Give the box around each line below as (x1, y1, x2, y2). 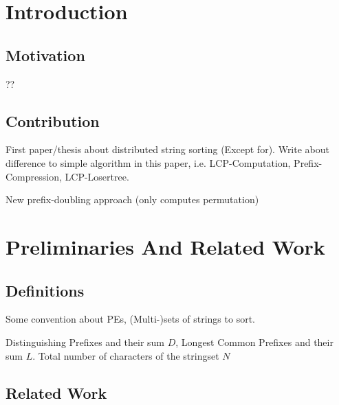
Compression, (6, 169, 62, 183)
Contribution (6, 110, 100, 131)
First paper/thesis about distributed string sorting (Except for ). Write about (6, 142, 329, 157)
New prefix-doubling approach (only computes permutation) (6, 192, 259, 207)
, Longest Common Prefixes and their (175, 334, 333, 349)
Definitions (6, 279, 85, 301)
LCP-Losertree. (65, 169, 129, 183)
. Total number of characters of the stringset (32, 348, 219, 362)
